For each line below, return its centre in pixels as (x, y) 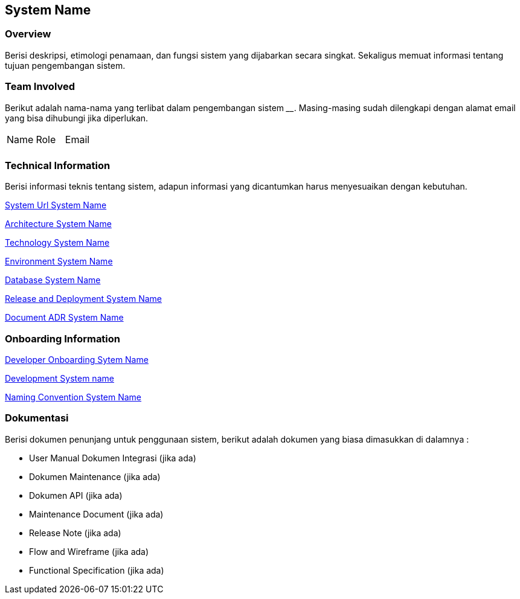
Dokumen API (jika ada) (76, 495)
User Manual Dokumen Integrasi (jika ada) (113, 458)
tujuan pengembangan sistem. (65, 65)
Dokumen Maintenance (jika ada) (95, 476)
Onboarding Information (63, 338)
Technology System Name (57, 243)
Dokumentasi (37, 418)
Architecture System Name (58, 224)
